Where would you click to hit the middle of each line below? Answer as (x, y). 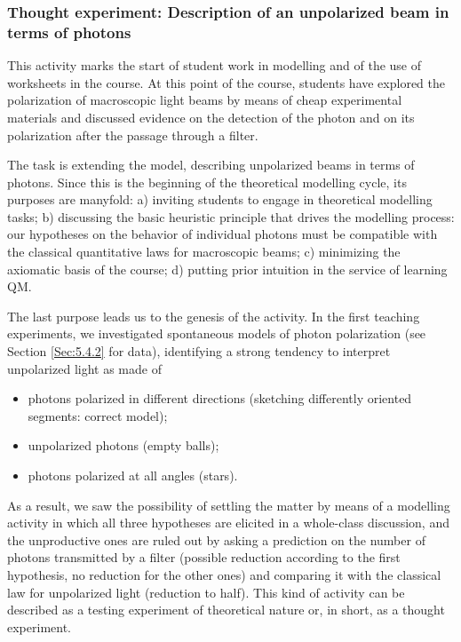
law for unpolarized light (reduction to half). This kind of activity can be (206, 592)
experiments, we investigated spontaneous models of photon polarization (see (217, 333)
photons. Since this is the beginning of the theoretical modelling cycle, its (207, 182)
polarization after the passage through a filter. (133, 135)
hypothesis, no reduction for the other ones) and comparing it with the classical (224, 574)
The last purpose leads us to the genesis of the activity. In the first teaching (214, 316)
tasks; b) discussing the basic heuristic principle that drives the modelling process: (231, 216)
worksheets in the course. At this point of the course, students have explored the (226, 82)
